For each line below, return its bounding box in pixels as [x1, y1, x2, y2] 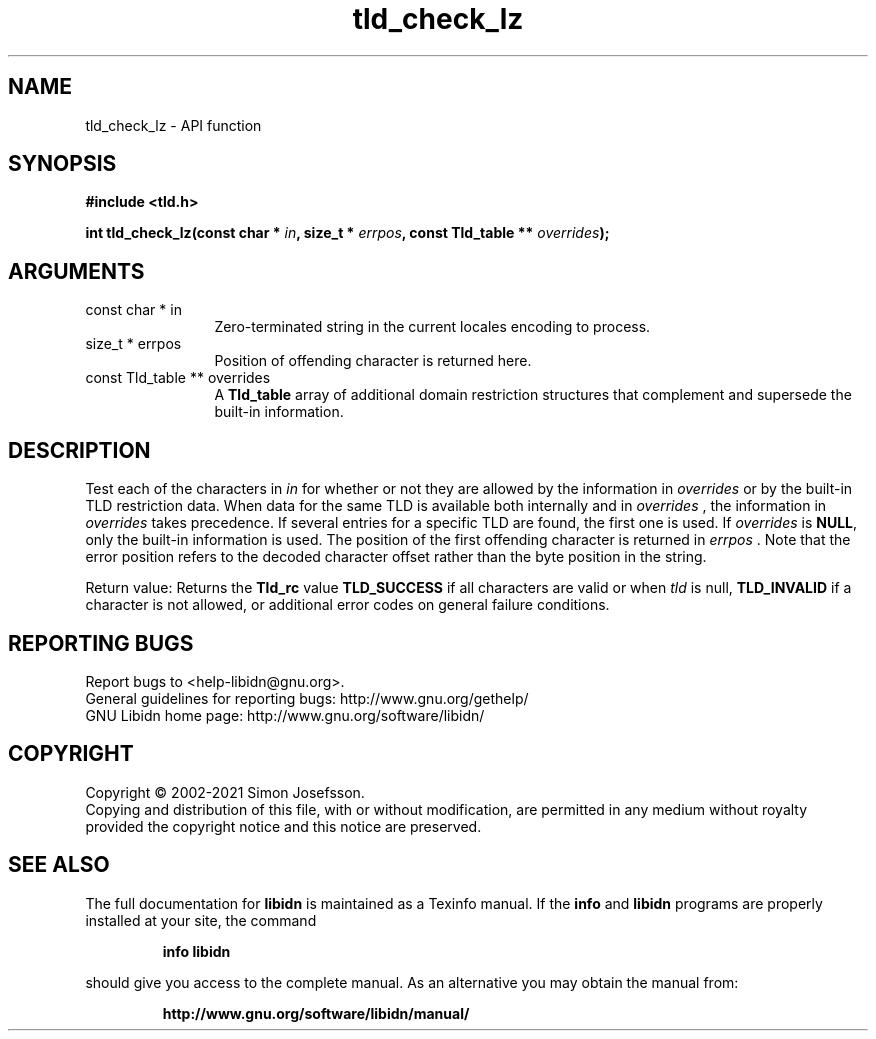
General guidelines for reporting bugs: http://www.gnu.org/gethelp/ [85, 689, 529, 707]
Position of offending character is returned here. [214, 352, 532, 370]
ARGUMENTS [8, 258, 145, 284]
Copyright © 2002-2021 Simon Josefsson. [85, 783, 365, 801]
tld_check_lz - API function [85, 116, 262, 134]
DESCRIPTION [8, 437, 151, 463]
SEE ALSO [8, 852, 110, 878]
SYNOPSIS [8, 151, 117, 177]
